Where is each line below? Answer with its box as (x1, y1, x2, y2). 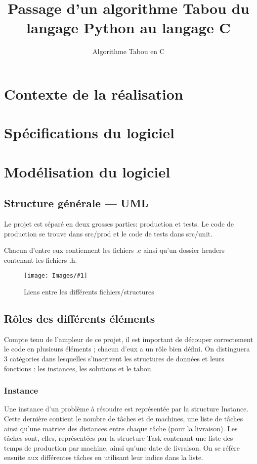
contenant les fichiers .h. (4, 254, 77, 265)
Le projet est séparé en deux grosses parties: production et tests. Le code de (4, 219, 234, 229)
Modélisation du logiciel (4, 161, 171, 181)
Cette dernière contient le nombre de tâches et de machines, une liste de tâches (4, 413, 243, 424)
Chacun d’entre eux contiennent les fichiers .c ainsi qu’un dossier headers (4, 245, 225, 255)
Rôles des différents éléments (4, 311, 155, 326)
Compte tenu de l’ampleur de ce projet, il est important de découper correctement (4, 334, 253, 344)
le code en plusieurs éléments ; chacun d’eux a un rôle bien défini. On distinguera (4, 344, 250, 354)
